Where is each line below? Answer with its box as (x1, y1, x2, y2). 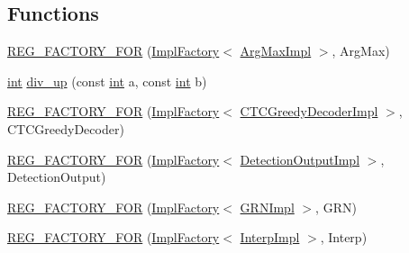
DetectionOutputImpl (240, 149, 360, 168)
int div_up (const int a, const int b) (7, 71, 207, 90)
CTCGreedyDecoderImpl (240, 102, 378, 121)
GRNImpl (240, 197, 295, 216)
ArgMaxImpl (240, 41, 312, 60)
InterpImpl (240, 228, 300, 247)
